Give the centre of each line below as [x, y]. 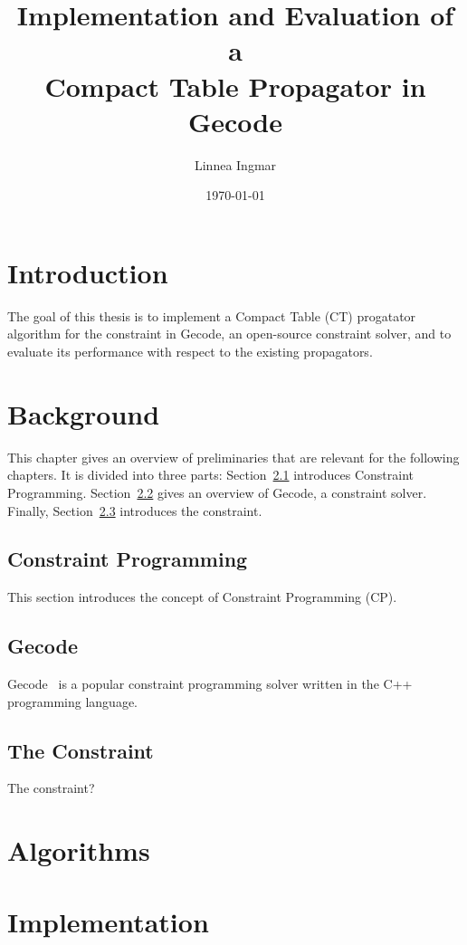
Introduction [88, 272]
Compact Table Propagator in [235, 86]
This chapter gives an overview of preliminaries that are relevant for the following [233, 457]
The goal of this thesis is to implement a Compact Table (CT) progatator [212, 315]
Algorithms [79, 850]
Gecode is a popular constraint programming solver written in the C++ [210, 684]
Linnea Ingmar [235, 164]
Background [84, 413]
